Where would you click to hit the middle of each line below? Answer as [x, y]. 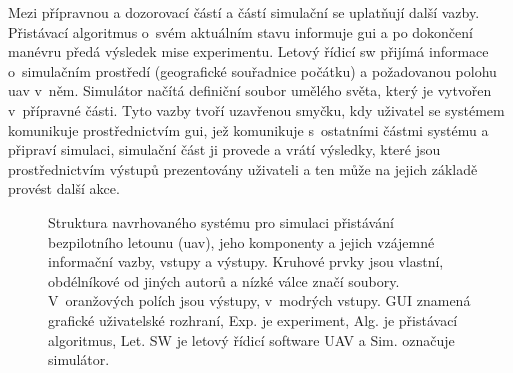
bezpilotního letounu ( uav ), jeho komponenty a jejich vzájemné [241, 241]
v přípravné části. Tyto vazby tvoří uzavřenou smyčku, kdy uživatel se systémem [256, 109]
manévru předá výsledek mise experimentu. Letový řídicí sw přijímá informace [248, 51]
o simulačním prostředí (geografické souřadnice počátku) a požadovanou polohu [252, 70]
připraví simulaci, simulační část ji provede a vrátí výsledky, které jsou [224, 149]
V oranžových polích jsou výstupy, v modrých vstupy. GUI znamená [259, 300]
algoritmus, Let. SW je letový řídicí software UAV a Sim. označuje [251, 339]
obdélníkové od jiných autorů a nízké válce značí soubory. [224, 280]
